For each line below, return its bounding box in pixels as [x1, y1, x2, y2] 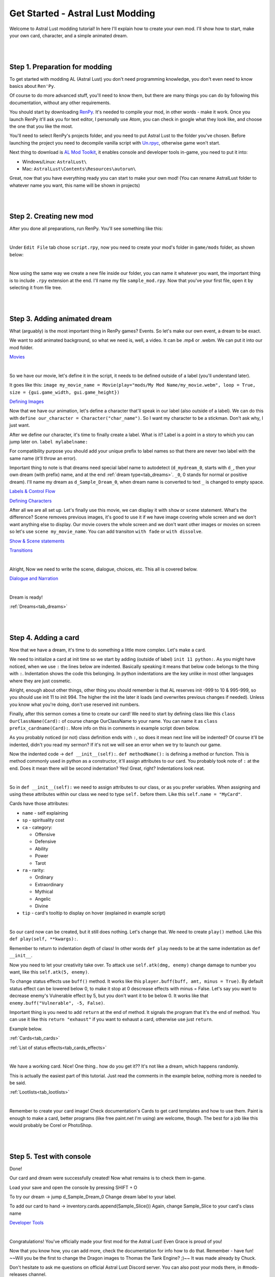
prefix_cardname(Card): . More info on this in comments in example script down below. [9, 725, 200, 731]
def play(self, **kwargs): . [9, 936, 78, 942]
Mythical [35, 889, 53, 895]
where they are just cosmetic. [9, 677, 72, 684]
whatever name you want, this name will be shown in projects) [9, 182, 140, 188]
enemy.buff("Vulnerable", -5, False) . [9, 1000, 105, 1006]
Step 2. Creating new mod [9, 212, 94, 221]
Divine [35, 903, 48, 909]
